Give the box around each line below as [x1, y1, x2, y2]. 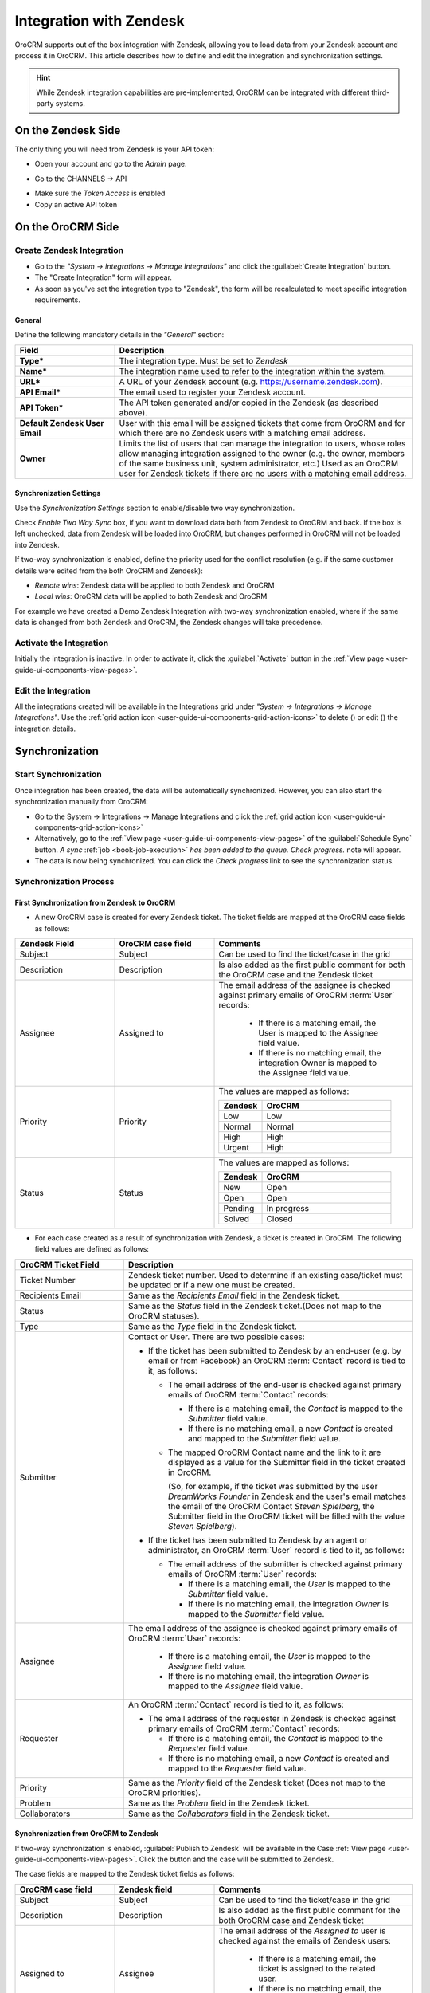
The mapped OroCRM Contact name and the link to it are [167, 1447, 381, 1458]
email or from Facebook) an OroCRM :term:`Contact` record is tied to [147, 1355, 406, 1366]
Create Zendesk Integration [14, 245, 123, 256]
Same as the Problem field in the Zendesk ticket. [127, 1798, 310, 1809]
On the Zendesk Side [14, 124, 121, 137]
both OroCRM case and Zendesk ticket [218, 1914, 364, 1925]
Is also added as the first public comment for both [218, 959, 405, 970]
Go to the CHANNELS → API [34, 174, 127, 183]
